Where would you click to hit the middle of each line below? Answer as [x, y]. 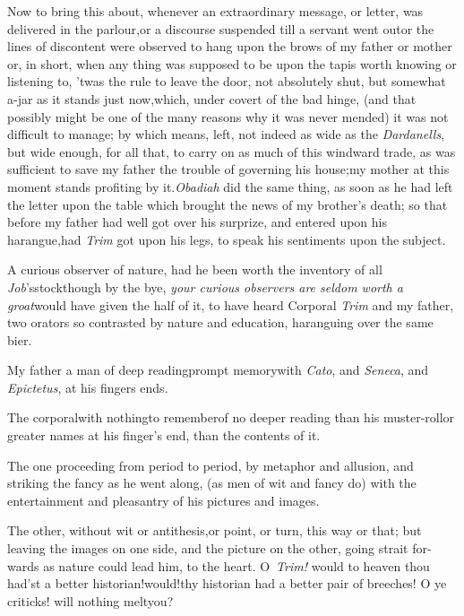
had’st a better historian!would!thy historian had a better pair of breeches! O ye [227, 583]
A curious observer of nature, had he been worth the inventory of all [195, 269]
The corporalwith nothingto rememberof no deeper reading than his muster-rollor [231, 417]
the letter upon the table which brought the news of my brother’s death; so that [228, 204]
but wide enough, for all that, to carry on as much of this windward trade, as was [232, 151]
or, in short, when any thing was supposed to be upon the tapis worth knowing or [232, 63]
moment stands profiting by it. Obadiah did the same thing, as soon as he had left [230, 186]
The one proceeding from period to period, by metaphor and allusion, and [211, 465]
